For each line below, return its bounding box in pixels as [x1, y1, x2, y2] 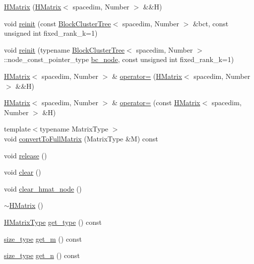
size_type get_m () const [4, 233, 82, 244]
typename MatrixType [40, 124, 109, 134]
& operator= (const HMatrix [112, 97, 200, 108]
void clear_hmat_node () [4, 183, 82, 194]
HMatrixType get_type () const [4, 216, 102, 227]
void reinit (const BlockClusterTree [4, 18, 111, 28]
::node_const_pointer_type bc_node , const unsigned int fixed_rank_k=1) [4, 54, 234, 65]
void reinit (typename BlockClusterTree [4, 44, 125, 55]
